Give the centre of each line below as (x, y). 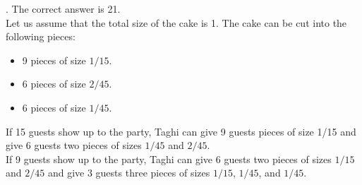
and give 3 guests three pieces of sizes (129, 173)
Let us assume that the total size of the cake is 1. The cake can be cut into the (176, 22)
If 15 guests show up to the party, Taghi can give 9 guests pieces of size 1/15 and (181, 131)
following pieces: (41, 36)
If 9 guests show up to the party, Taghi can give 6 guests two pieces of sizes (169, 159)
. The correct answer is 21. (63, 8)
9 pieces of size (54, 60)
